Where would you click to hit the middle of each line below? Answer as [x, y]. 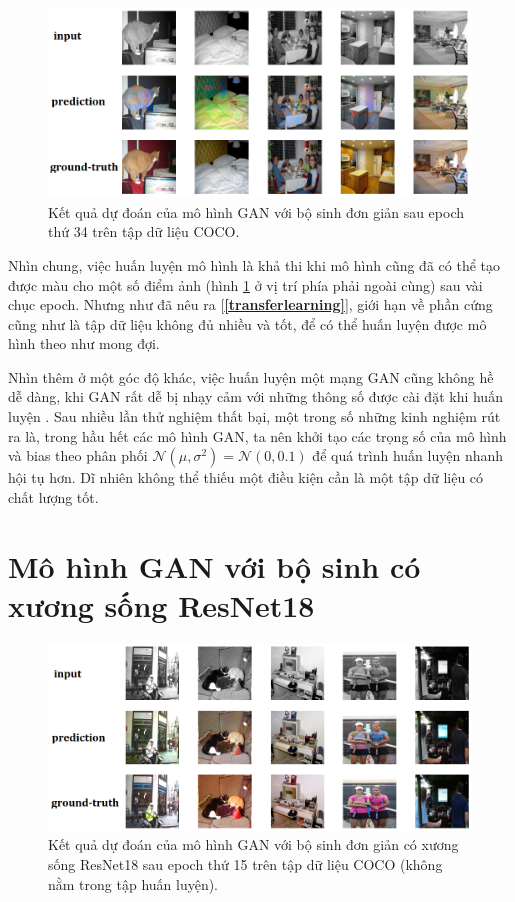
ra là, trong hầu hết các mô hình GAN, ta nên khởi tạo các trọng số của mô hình [257, 435]
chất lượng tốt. [53, 496]
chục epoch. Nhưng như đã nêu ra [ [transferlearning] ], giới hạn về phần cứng [250, 304]
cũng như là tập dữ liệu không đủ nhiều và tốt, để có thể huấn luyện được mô [247, 323]
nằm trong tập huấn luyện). [133, 883]
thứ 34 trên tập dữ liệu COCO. [144, 231]
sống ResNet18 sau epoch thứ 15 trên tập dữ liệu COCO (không [245, 864]
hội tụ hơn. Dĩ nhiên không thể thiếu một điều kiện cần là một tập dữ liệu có [246, 477]
